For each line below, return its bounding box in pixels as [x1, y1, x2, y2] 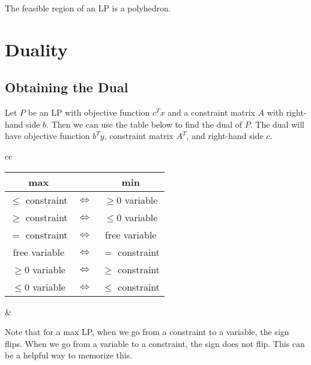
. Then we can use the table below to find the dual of [46, 117, 243, 130]
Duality [5, 37, 68, 61]
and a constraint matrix [168, 106, 255, 119]
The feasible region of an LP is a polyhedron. [5, 2, 171, 14]
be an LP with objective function [28, 106, 150, 119]
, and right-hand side [186, 129, 264, 142]
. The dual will [250, 117, 304, 130]
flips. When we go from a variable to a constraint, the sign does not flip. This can [5, 337, 305, 349]
